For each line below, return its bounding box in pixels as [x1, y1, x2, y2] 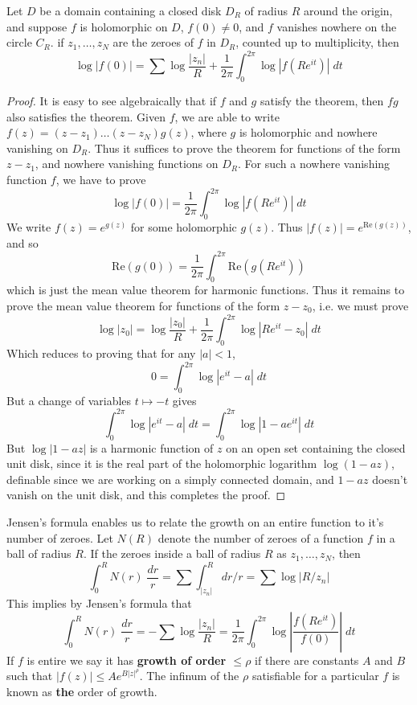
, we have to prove [55, 171, 146, 188]
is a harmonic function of [89, 439, 214, 456]
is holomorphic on [80, 18, 168, 35]
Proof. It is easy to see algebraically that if [6, 92, 217, 109]
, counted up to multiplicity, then [235, 34, 399, 51]
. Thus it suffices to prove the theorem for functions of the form [88, 139, 401, 156]
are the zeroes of [112, 34, 194, 51]
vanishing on [6, 139, 68, 156]
